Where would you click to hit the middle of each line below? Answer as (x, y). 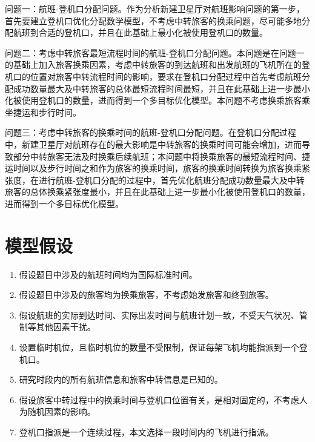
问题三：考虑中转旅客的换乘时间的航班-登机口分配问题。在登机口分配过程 (151, 132)
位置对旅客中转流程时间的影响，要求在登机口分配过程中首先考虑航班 (166, 76)
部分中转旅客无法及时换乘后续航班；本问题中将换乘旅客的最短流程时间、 (157, 156)
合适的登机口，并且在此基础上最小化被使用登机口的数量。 (153, 32)
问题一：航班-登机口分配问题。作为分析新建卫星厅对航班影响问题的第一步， (155, 8)
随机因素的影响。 (61, 411)
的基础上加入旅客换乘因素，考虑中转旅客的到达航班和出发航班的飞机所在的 (153, 64)
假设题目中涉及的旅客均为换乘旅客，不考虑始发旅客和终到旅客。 (146, 295)
